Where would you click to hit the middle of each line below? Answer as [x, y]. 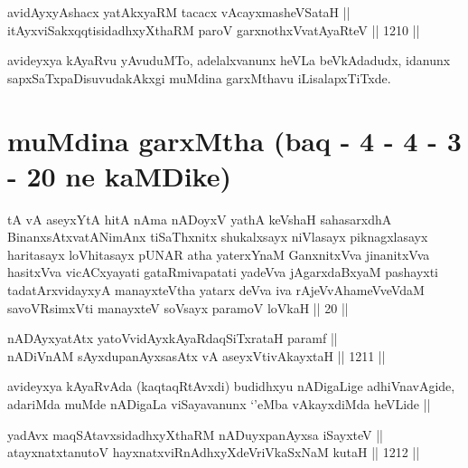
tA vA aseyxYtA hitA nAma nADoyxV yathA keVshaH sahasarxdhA [200, 219]
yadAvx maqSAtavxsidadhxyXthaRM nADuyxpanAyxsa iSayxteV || [195, 434]
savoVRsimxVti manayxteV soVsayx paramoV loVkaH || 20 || [178, 307]
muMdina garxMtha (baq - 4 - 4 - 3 [234, 140]
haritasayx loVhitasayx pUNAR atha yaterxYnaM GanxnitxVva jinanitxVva [219, 254]
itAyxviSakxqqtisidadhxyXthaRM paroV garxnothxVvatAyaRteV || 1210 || [214, 29]
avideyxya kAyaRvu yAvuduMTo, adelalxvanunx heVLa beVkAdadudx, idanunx [229, 60]
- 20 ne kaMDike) [119, 175]
